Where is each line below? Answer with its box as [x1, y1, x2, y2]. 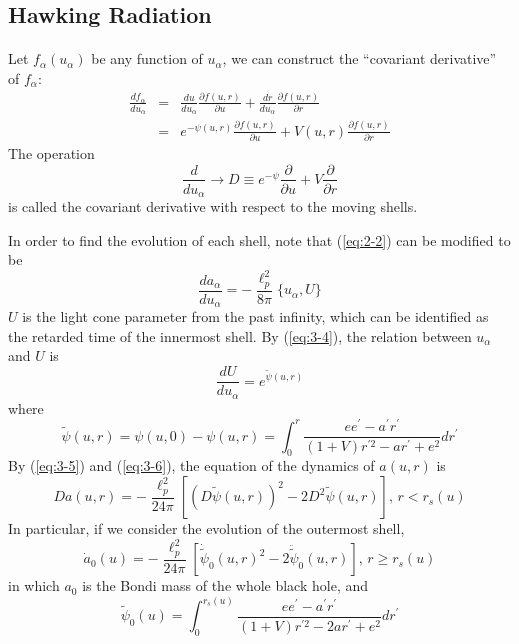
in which [8, 575, 60, 596]
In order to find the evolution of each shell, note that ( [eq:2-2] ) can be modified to [8, 229, 511, 250]
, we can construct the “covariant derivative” [222, 48, 497, 69]
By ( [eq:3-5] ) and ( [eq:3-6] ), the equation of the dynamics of [8, 455, 375, 476]
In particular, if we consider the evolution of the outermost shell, [8, 518, 405, 539]
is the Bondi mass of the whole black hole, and [82, 575, 369, 596]
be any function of [91, 48, 203, 69]
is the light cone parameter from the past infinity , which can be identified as [22, 306, 489, 327]
